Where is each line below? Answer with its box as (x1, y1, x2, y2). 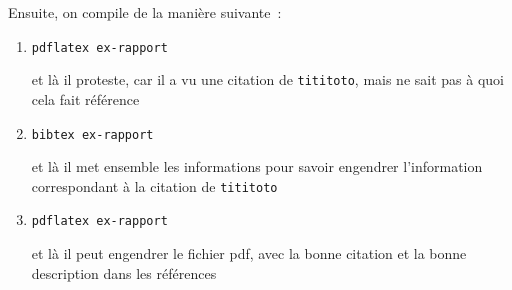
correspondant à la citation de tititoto (31, 175, 278, 196)
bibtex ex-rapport (31, 127, 154, 142)
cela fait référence (31, 88, 140, 109)
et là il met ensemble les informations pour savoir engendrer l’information (31, 156, 483, 177)
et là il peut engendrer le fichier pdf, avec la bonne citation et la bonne (31, 243, 467, 264)
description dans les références (31, 262, 217, 283)
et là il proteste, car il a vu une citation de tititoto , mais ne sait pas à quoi (31, 69, 504, 90)
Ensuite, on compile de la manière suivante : (8, 2, 282, 22)
